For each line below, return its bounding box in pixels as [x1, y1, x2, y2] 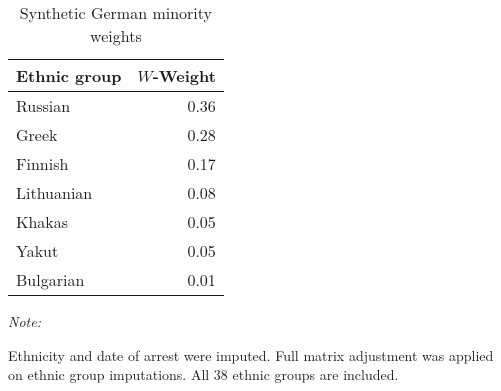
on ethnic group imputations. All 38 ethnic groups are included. [8, 364, 399, 385]
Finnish [16, 152, 69, 175]
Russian [16, 94, 71, 117]
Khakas [16, 210, 69, 233]
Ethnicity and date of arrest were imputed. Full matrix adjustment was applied [8, 344, 494, 365]
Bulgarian [16, 268, 85, 291]
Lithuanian [16, 181, 93, 204]
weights [90, 24, 142, 47]
